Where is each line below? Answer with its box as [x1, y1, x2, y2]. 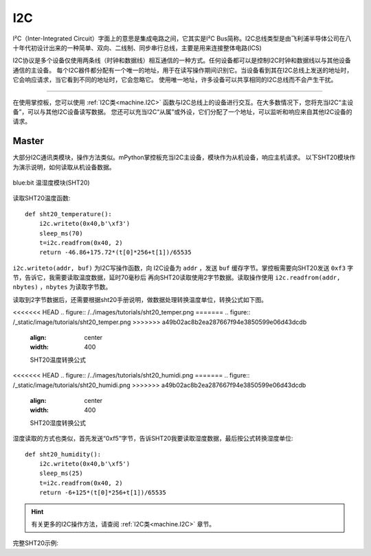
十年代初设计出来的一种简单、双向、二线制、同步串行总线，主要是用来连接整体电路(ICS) [12, 43, 262, 51]
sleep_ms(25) [38, 470, 83, 477]
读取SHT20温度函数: [12, 194, 71, 202]
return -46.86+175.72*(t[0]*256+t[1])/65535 [38, 248, 192, 257]
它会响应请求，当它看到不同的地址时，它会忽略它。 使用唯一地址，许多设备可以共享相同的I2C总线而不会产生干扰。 [12, 76, 337, 84]
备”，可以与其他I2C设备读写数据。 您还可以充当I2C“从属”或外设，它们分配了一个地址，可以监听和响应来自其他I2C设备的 [12, 107, 353, 116]
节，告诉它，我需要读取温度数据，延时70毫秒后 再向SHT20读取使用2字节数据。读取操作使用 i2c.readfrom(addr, [12, 273, 341, 281]
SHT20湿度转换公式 [30, 419, 86, 427]
